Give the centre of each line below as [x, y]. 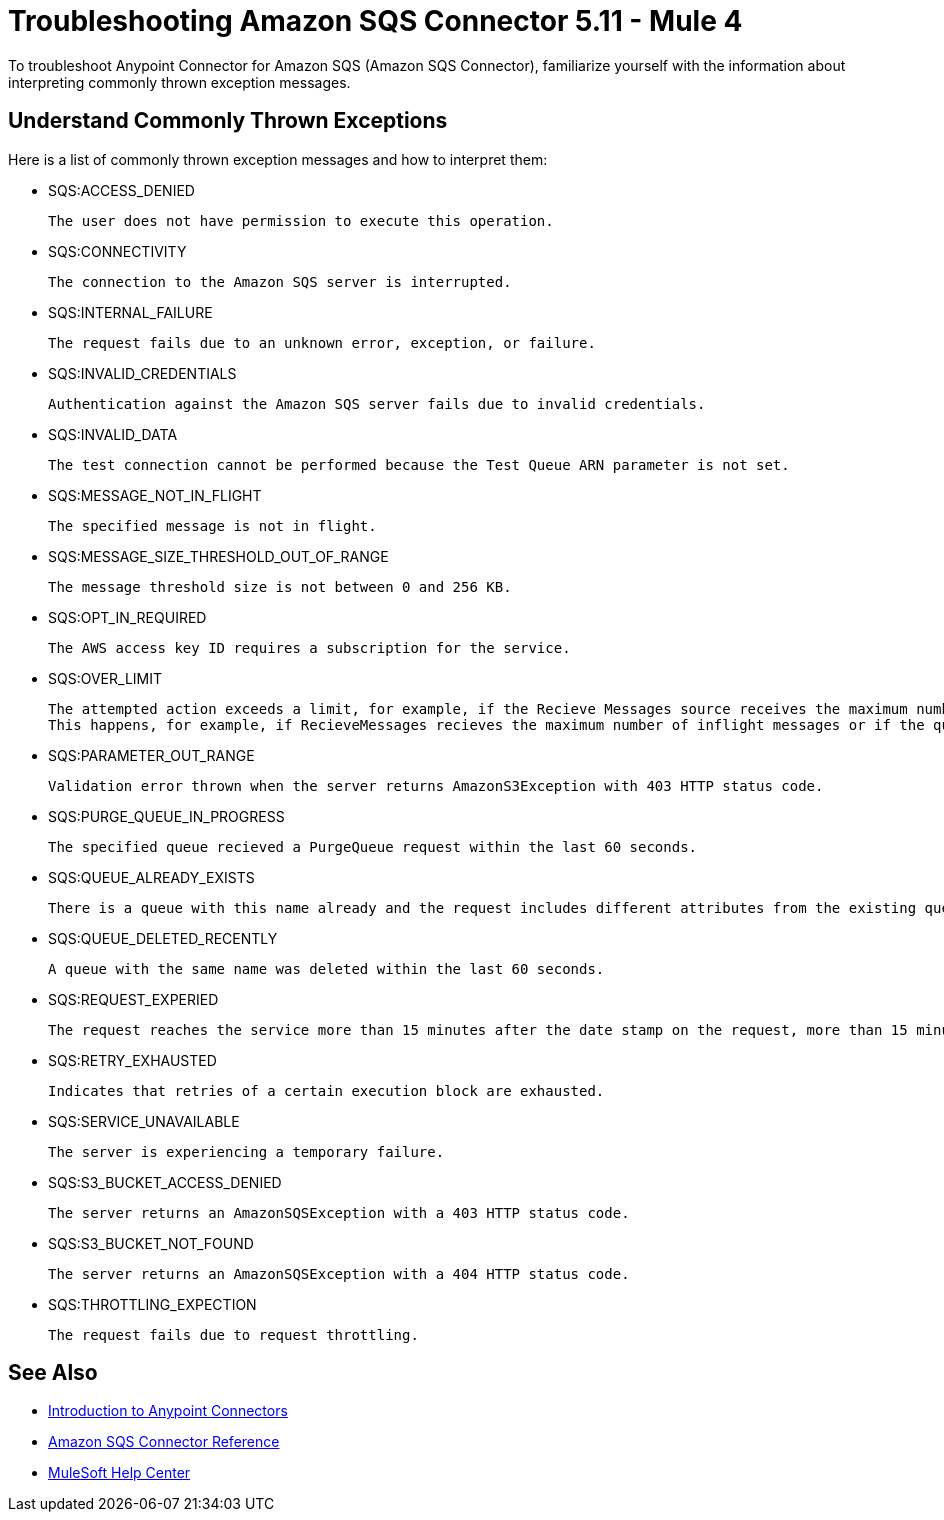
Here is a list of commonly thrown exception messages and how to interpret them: [278, 159]
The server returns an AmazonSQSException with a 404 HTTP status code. [339, 1273]
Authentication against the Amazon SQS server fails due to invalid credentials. [377, 403]
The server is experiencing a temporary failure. [246, 1151]
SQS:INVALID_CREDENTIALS [142, 373]
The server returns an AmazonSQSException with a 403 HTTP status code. [339, 1212]
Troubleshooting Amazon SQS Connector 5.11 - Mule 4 [375, 21]
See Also [53, 1373]
